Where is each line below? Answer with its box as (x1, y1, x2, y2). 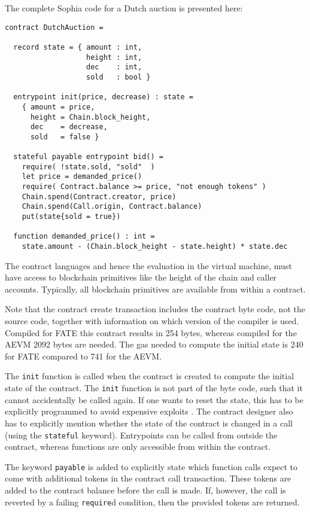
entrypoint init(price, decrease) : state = (13, 93, 193, 102)
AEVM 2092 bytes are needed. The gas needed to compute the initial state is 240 (5, 338, 303, 351)
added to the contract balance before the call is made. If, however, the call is (5, 484, 286, 496)
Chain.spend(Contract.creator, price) (22, 192, 177, 201)
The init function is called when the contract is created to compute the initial (5, 370, 294, 382)
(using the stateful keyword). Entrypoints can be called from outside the (5, 428, 278, 441)
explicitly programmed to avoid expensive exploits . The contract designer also (5, 405, 293, 417)
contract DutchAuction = (5, 23, 104, 32)
